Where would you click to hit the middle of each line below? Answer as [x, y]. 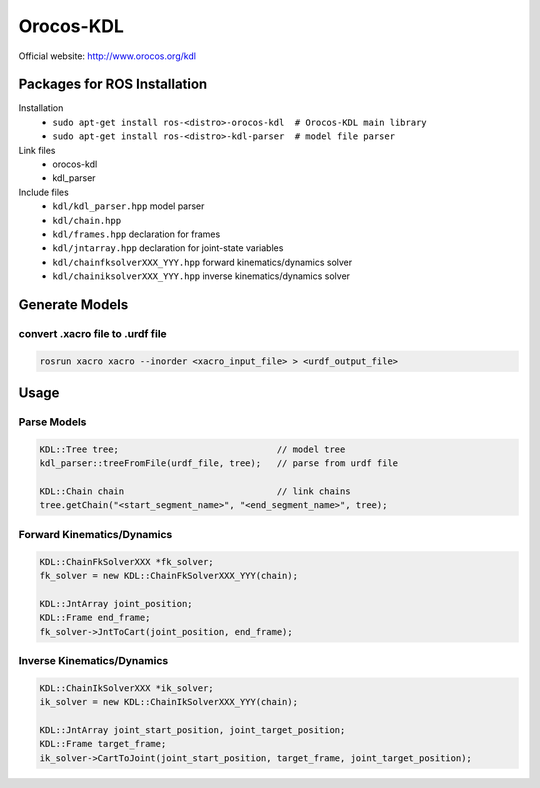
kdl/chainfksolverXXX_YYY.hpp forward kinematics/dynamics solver [202, 262]
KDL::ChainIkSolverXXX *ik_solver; [126, 688]
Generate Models [73, 304]
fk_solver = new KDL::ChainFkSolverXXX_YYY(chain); [169, 575]
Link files [37, 150]
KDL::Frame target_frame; [103, 744]
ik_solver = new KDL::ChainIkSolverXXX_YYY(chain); [169, 702]
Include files [43, 192]
